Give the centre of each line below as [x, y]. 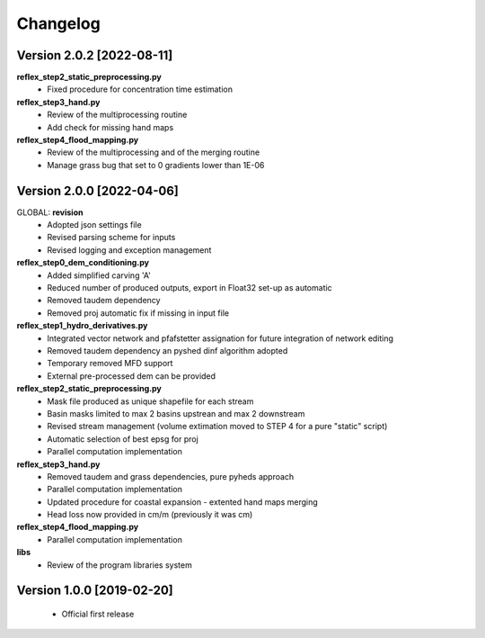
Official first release [98, 614]
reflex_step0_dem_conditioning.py [83, 263]
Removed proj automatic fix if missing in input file [138, 313]
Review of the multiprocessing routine [117, 115]
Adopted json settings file [95, 225]
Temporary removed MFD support [110, 364]
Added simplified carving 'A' [99, 275]
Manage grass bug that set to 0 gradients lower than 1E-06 [156, 165]
